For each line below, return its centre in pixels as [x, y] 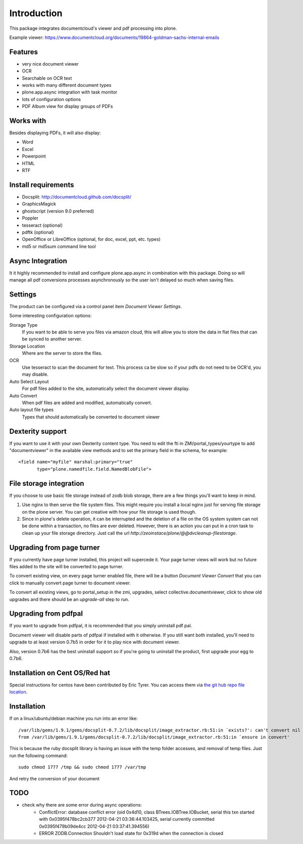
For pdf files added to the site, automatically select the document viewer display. [106, 388]
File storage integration [47, 483]
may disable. [35, 374]
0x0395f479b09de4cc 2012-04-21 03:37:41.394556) [94, 826]
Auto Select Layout [29, 381]
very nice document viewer [50, 64]
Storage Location [27, 346]
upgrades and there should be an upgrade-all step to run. [69, 599]
